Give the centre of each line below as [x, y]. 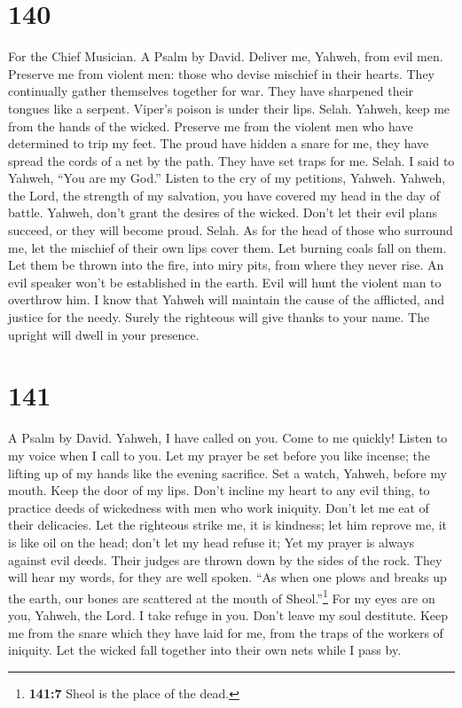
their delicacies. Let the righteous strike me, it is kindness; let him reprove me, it [228, 525]
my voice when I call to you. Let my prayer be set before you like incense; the [219, 455]
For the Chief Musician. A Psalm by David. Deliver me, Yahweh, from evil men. [226, 56]
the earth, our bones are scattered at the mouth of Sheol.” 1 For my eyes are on [222, 596]
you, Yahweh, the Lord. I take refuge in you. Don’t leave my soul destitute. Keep [228, 614]
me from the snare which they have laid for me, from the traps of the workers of [226, 632]
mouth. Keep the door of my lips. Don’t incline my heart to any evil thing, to [219, 490]
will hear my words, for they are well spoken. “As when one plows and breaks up [227, 577]
